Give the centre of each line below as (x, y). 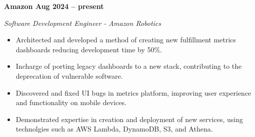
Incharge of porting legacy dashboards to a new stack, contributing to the (129, 66)
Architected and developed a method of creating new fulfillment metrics (126, 40)
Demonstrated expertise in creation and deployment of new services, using (129, 119)
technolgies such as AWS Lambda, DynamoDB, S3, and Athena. (114, 129)
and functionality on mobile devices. (71, 102)
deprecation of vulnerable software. (69, 75)
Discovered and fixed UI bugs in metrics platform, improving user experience (133, 92)
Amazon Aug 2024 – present (54, 6)
